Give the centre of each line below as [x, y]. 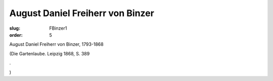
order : [16, 35]
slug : [15, 28]
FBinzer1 [58, 28]
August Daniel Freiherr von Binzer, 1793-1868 [56, 44]
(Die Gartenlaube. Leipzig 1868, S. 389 [50, 53]
